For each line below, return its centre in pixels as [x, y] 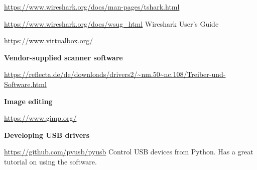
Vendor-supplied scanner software [63, 57]
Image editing [28, 101]
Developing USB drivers [47, 135]
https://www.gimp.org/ [40, 118]
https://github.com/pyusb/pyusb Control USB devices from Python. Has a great [129, 152]
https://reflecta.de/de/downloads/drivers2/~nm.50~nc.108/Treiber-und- [115, 74]
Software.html [25, 84]
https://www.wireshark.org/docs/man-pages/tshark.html [92, 7]
